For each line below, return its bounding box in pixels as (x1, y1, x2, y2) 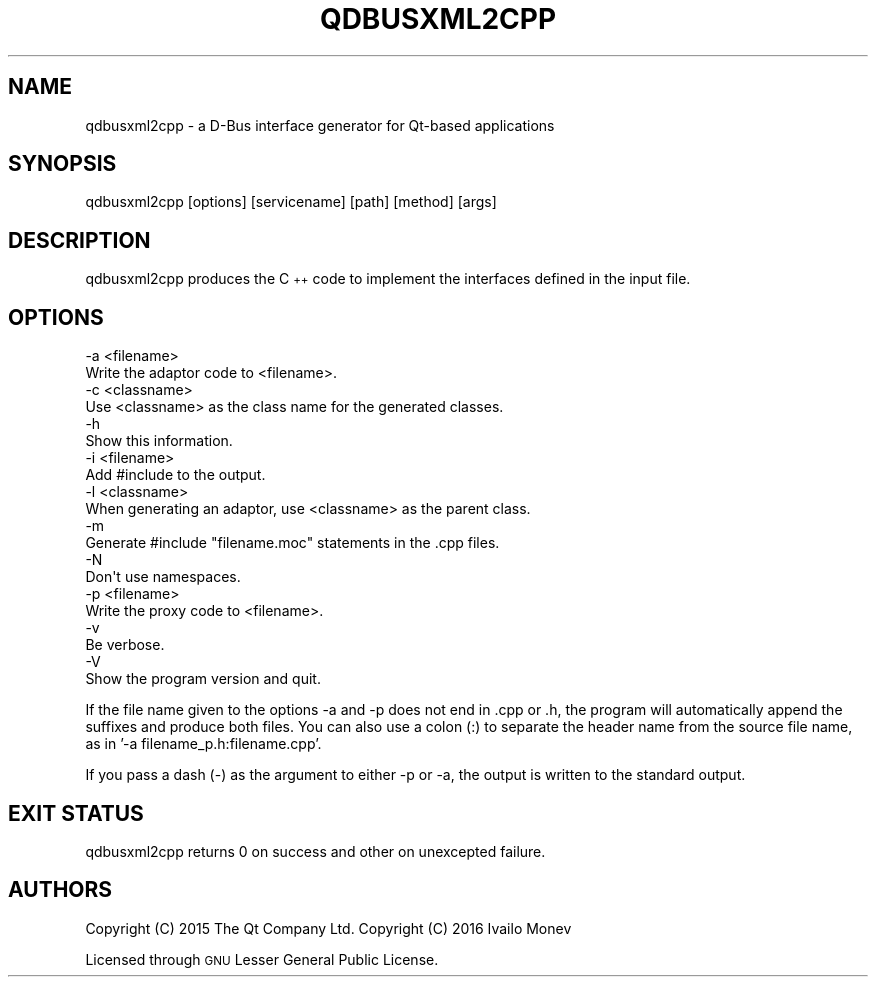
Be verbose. (85, 636, 165, 654)
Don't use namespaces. (85, 568, 241, 586)
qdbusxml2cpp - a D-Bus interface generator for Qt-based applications (85, 116, 555, 134)
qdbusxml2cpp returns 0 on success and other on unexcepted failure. (85, 842, 546, 860)
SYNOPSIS (8, 151, 117, 177)
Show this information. (85, 432, 233, 450)
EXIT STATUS (8, 800, 144, 826)
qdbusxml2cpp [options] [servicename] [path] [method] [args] (85, 193, 497, 211)
